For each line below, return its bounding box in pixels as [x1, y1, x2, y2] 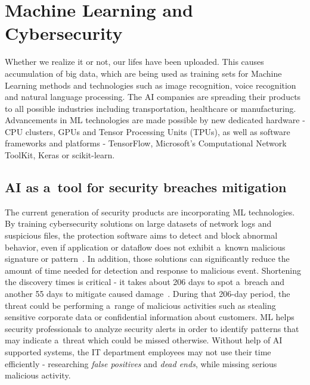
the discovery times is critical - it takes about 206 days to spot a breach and [5, 276, 285, 288]
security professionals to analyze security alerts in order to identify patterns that [5, 322, 299, 334]
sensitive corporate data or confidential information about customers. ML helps [5, 311, 294, 323]
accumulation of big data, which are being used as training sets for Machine [5, 67, 282, 79]
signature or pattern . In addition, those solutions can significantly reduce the [5, 252, 290, 265]
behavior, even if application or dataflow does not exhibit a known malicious [5, 240, 286, 253]
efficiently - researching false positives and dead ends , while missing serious [5, 357, 277, 370]
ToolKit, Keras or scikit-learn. [5, 149, 115, 161]
